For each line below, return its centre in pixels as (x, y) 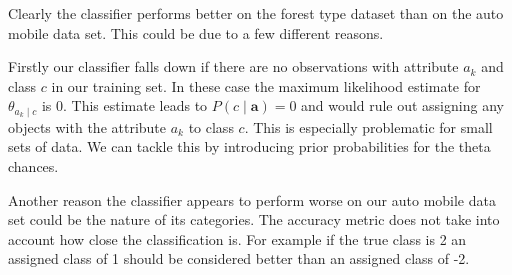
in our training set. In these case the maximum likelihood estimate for (266, 85)
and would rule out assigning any (402, 105)
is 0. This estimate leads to (124, 105)
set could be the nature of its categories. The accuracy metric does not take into (254, 219)
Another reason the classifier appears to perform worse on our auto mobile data (252, 199)
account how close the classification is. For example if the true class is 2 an (237, 238)
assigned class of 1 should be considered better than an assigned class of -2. (239, 258)
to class (211, 126)
